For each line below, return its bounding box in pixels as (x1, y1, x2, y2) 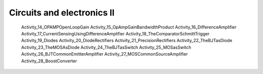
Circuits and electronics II (9, 7, 114, 18)
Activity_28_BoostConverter (21, 58, 77, 64)
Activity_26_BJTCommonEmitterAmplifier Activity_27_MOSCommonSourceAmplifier (21, 51, 188, 57)
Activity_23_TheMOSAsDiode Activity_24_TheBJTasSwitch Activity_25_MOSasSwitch (21, 44, 192, 50)
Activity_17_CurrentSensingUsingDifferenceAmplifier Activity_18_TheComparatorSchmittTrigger (21, 30, 209, 36)
